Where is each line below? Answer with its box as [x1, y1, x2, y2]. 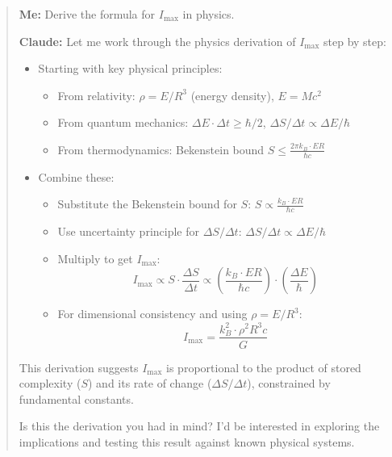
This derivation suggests [19, 358, 139, 375]
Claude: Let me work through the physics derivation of [19, 32, 296, 49]
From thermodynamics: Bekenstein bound [57, 140, 265, 157]
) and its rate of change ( [88, 375, 212, 392]
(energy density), [190, 86, 274, 103]
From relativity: [57, 86, 136, 103]
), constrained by [247, 375, 331, 392]
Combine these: [38, 168, 115, 185]
